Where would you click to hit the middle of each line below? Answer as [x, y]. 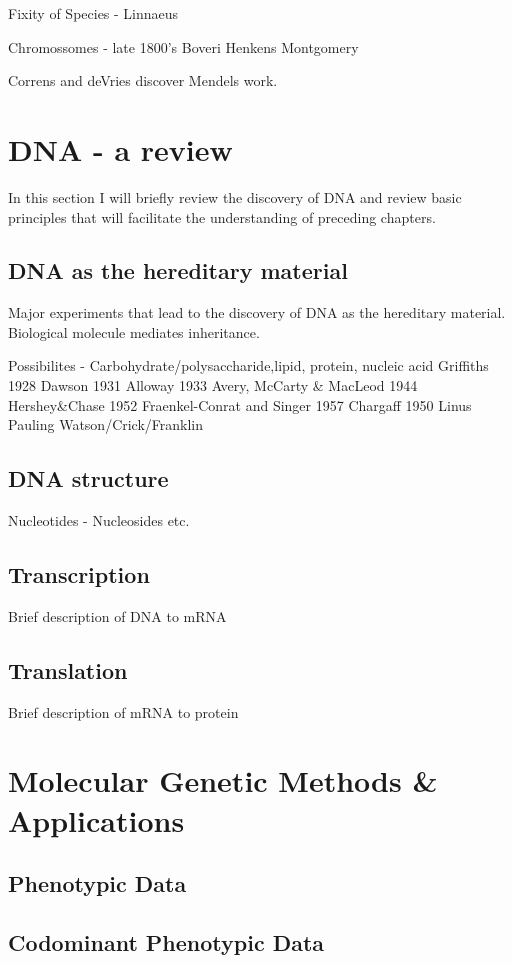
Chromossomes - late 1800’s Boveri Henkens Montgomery [183, 46]
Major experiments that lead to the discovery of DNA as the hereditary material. [257, 312]
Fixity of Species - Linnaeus [93, 13]
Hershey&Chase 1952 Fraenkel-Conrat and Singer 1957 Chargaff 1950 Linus [240, 404]
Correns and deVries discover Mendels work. [143, 80]
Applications [96, 819]
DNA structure [88, 478]
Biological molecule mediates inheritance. [134, 331]
